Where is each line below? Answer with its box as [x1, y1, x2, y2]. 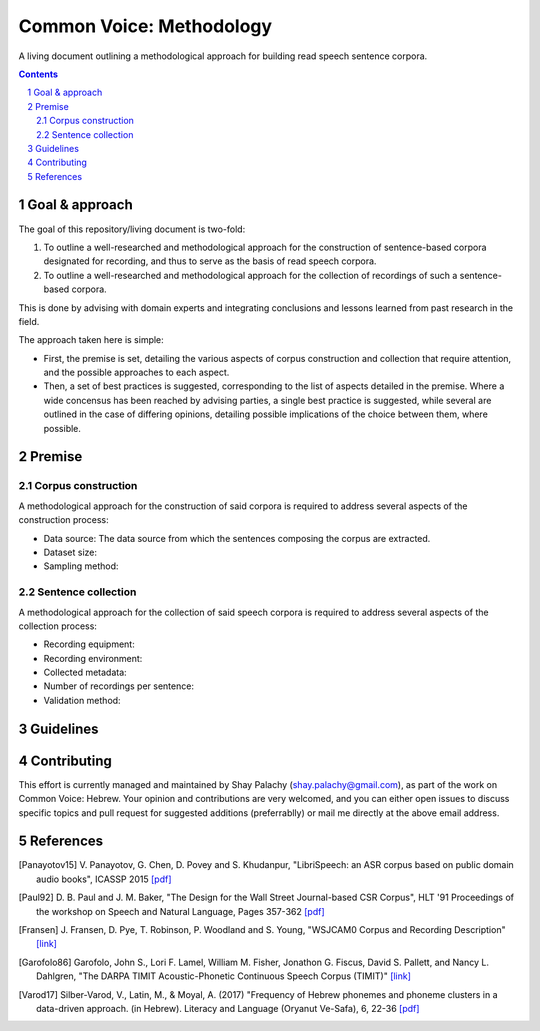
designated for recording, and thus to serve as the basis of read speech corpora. [43, 255, 377, 267]
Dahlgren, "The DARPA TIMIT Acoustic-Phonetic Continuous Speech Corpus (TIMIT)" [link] [36, 970, 412, 982]
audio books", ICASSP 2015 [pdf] [36, 873, 172, 885]
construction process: [18, 514, 109, 526]
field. [18, 315, 40, 327]
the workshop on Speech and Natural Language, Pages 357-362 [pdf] [36, 905, 325, 917]
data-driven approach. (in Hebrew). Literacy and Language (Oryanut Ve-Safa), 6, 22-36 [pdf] [36, 1002, 420, 1014]
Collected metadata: [43, 666, 127, 679]
